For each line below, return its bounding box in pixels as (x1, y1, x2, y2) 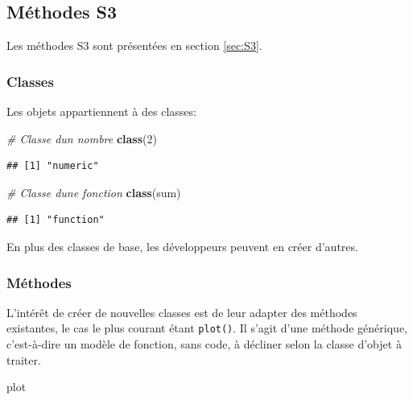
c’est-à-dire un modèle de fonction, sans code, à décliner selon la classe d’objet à (6, 336, 402, 353)
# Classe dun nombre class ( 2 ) (6, 130, 157, 146)
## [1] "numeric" (6, 160, 99, 172)
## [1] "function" (6, 214, 105, 226)
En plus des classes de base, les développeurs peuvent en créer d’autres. (6, 237, 358, 254)
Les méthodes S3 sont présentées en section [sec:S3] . (6, 37, 262, 54)
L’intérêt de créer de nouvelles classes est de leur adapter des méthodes (6, 303, 357, 320)
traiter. (6, 351, 41, 368)
